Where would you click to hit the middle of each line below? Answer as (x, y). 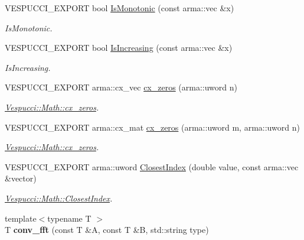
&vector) (21, 178)
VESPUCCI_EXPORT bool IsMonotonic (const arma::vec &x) (120, 8)
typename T (69, 218)
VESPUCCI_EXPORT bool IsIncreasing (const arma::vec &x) (119, 48)
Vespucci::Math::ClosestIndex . (59, 198)
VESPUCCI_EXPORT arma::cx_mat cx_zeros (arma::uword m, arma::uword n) (152, 127)
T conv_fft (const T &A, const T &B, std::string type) (107, 230)
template (21, 218)
